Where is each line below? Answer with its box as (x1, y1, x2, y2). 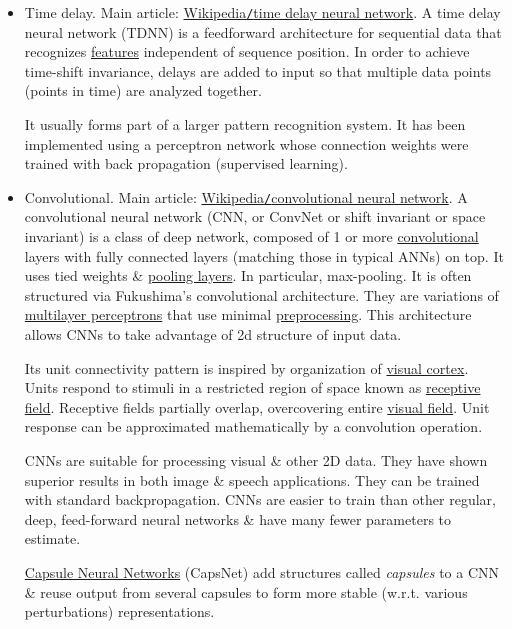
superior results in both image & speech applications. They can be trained (24, 469, 480, 490)
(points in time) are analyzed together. (24, 80, 262, 101)
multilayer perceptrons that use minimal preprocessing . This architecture (24, 304, 472, 325)
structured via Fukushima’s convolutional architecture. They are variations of (24, 284, 499, 305)
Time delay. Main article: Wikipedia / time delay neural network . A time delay (24, 2, 501, 22)
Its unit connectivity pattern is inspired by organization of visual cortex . (24, 357, 469, 378)
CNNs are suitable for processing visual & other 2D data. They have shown (24, 450, 488, 470)
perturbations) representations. (24, 601, 215, 622)
